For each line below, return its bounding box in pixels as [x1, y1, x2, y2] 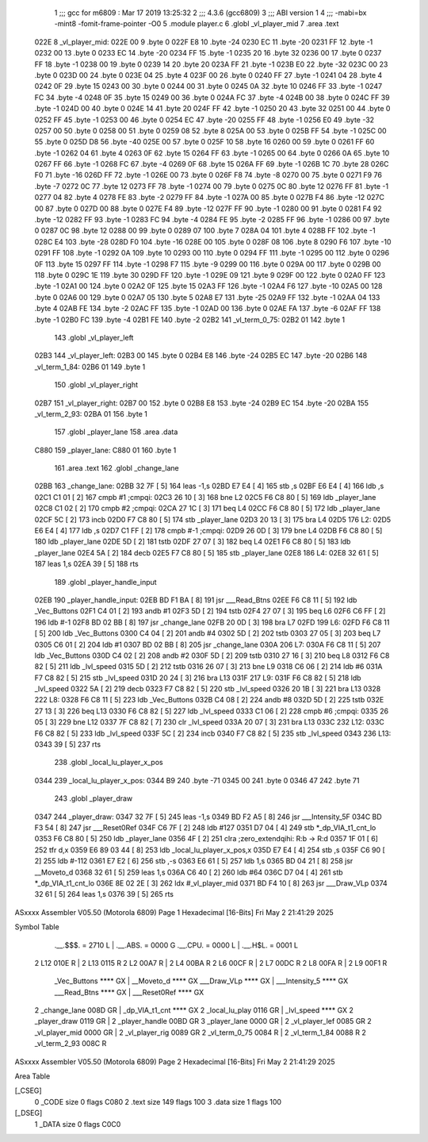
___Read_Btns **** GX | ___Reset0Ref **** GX [54, 987, 204, 997]
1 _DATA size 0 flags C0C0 [34, 1119, 121, 1129]
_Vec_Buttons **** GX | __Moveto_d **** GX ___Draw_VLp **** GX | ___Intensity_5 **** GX [54, 976, 349, 986]
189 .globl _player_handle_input [54, 577, 158, 586]
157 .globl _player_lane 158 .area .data [54, 427, 178, 436]
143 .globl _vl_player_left [54, 333, 134, 342]
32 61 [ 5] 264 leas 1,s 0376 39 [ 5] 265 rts [34, 890, 174, 899]
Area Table [14, 1071, 51, 1081]
